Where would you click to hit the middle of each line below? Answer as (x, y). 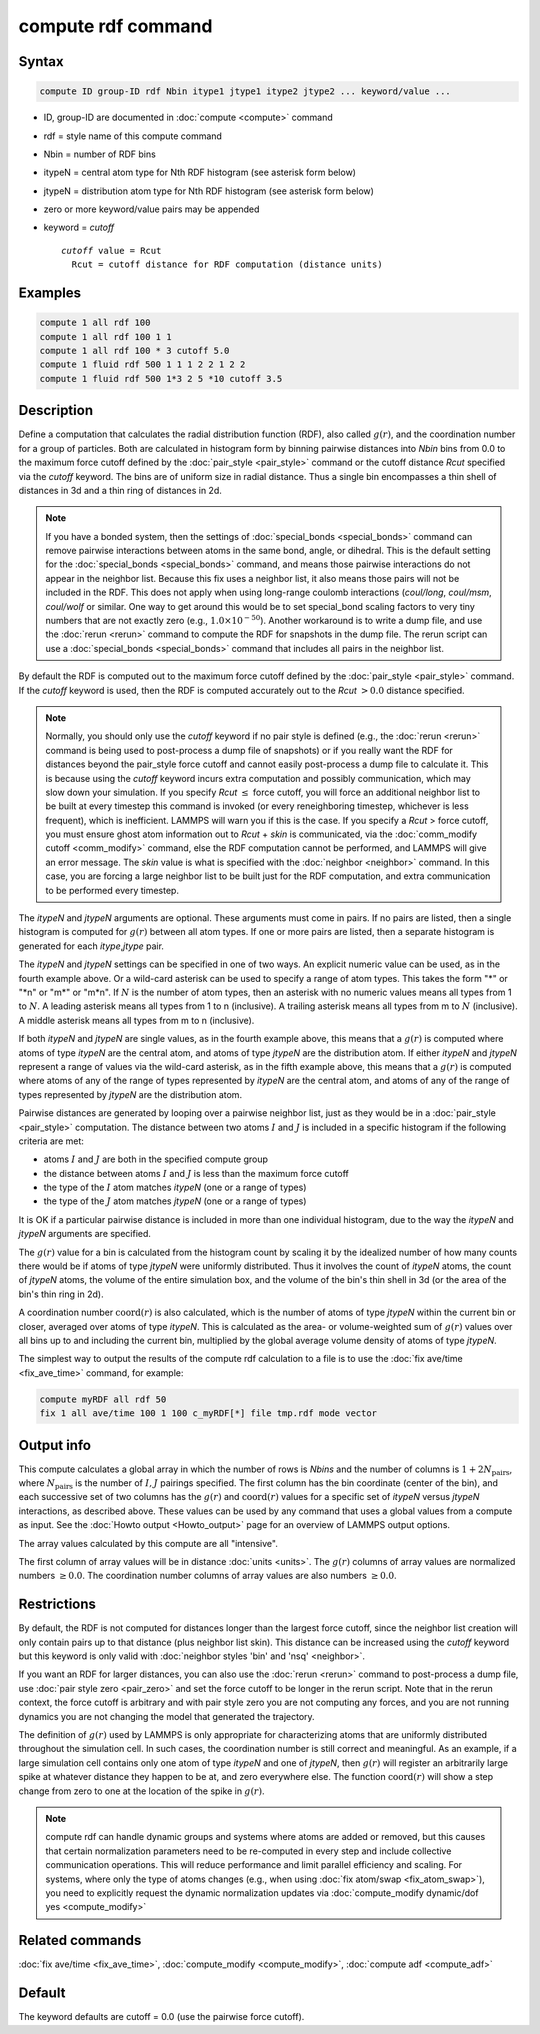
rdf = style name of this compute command (132, 136)
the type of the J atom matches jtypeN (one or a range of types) (175, 1201)
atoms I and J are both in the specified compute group (156, 1159)
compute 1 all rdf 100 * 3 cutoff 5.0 (134, 351)
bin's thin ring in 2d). (61, 1294)
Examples (50, 293)
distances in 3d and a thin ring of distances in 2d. (120, 490)
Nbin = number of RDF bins (100, 154)
